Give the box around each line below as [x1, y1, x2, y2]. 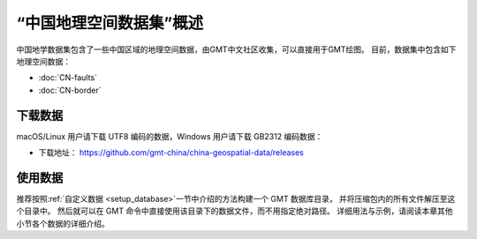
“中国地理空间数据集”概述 [16, 13, 204, 33]
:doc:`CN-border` [38, 85, 102, 95]
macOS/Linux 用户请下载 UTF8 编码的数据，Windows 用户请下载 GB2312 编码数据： [16, 131, 323, 141]
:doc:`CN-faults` [38, 72, 97, 83]
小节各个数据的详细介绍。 [16, 218, 110, 228]
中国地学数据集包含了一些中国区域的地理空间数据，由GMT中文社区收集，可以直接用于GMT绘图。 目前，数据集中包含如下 [16, 44, 457, 55]
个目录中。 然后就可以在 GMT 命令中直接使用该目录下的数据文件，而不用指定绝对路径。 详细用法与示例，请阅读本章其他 [16, 205, 453, 216]
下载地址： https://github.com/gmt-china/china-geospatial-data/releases [38, 147, 305, 158]
